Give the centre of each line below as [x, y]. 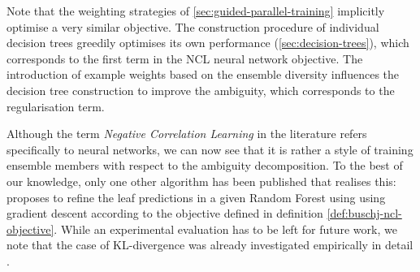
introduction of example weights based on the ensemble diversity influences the [203, 74]
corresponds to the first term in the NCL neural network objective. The [185, 58]
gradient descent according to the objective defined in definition [165, 213]
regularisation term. [56, 106]
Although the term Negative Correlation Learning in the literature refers [187, 134]
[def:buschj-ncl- [364, 213]
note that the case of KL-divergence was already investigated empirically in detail [210, 245]
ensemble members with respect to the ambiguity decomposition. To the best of [205, 165]
